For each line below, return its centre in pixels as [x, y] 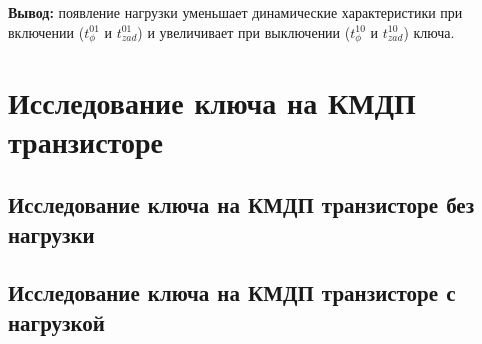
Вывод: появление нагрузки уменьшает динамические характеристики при [235, 12]
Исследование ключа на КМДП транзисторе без [241, 204]
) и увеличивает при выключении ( [244, 31]
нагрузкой [56, 321]
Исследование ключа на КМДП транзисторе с [232, 292]
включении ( [46, 31]
